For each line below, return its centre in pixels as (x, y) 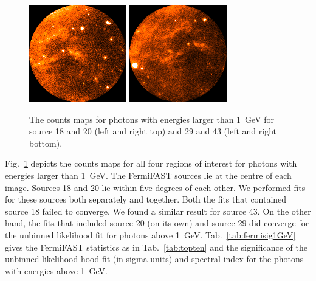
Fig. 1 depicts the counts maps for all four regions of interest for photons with (151, 163)
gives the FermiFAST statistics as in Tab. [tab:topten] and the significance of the (156, 247)
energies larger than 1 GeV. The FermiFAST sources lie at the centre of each (148, 175)
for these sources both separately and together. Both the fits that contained (146, 199)
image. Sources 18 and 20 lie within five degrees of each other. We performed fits (155, 187)
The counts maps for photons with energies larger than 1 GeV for (152, 119)
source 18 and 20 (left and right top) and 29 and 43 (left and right (153, 131)
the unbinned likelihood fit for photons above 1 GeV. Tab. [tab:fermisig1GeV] (150, 234)
